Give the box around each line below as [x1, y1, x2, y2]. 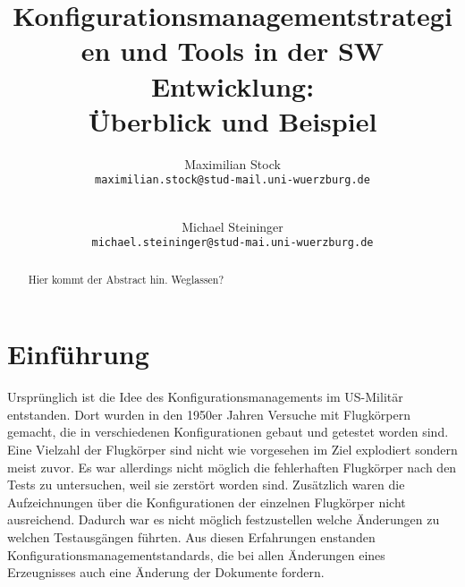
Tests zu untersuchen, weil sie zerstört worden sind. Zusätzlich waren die [7, 475, 405, 494]
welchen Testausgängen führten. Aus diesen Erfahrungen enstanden [7, 527, 376, 546]
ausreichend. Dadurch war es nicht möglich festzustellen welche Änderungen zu [7, 510, 440, 529]
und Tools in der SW [120, 32, 385, 69]
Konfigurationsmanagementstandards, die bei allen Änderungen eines [7, 545, 385, 564]
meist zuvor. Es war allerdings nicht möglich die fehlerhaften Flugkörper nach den [7, 457, 457, 476]
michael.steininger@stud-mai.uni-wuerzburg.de [91, 236, 374, 250]
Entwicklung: [150, 67, 315, 104]
